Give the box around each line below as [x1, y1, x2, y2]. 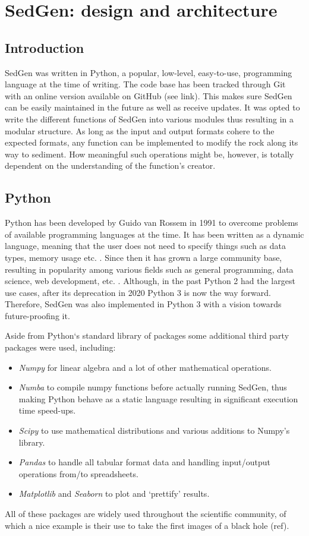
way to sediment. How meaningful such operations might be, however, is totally [5, 147, 294, 160]
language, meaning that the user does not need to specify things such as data [5, 239, 286, 252]
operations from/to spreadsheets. [18, 467, 138, 480]
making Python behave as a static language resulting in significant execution [18, 392, 298, 405]
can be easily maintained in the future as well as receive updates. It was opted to [5, 101, 300, 113]
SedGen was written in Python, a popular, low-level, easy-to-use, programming [5, 66, 292, 78]
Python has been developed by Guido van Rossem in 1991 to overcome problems [5, 216, 298, 229]
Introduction [5, 38, 84, 56]
